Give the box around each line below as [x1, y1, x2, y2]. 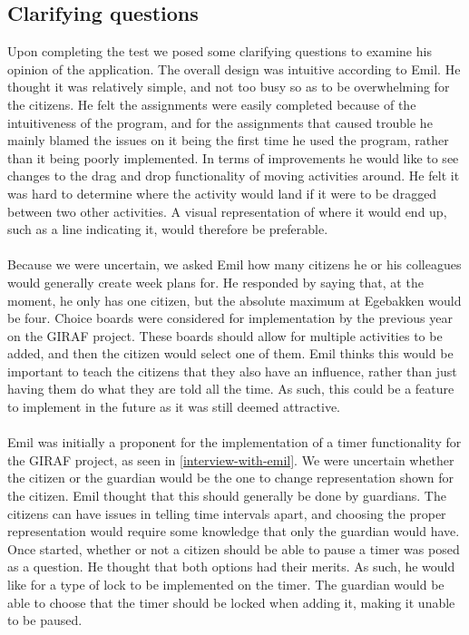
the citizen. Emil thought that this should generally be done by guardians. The [7, 486, 446, 505]
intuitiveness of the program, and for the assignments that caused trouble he [7, 112, 433, 132]
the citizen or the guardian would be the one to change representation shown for [7, 468, 454, 487]
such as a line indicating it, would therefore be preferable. [7, 220, 328, 239]
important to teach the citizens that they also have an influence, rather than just [7, 361, 457, 380]
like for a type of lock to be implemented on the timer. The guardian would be [7, 575, 445, 594]
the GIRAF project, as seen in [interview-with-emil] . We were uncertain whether [7, 450, 454, 469]
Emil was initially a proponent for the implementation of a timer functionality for [7, 433, 462, 452]
